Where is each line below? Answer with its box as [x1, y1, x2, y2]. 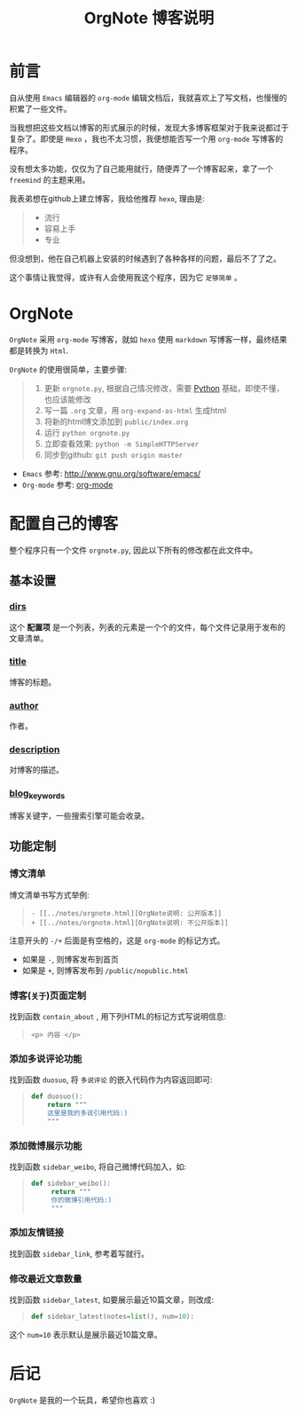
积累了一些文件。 [9, 103, 72, 114]
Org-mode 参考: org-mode [21, 479, 114, 490]
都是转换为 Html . [9, 345, 69, 356]
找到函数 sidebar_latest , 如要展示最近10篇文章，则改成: [9, 1294, 215, 1305]
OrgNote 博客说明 [83, 8, 215, 28]
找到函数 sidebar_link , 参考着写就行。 [9, 1248, 149, 1259]
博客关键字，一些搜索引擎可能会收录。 [9, 810, 149, 821]
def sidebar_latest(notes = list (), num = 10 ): [30, 1312, 195, 1322]
